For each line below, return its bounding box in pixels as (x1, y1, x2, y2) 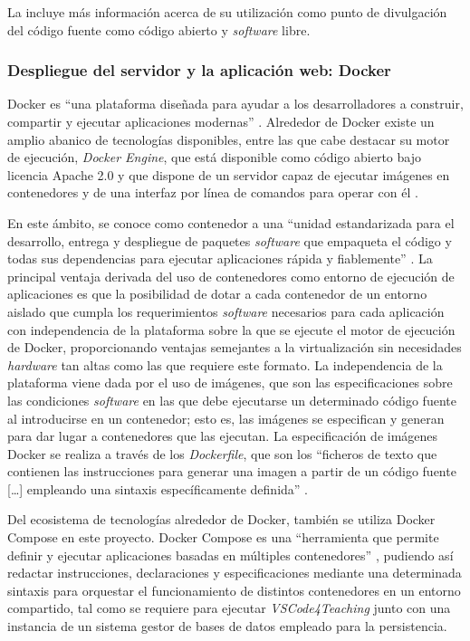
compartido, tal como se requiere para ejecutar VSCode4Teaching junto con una (7, 598, 451, 617)
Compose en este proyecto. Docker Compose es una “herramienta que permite (7, 528, 439, 547)
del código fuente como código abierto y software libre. (7, 20, 311, 39)
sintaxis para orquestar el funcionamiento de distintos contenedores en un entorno (7, 580, 461, 599)
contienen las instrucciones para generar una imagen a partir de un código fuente (7, 462, 456, 481)
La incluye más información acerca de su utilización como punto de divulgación (7, 3, 447, 21)
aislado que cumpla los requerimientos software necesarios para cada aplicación (7, 301, 445, 320)
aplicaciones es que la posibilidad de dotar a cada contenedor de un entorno (7, 284, 427, 303)
